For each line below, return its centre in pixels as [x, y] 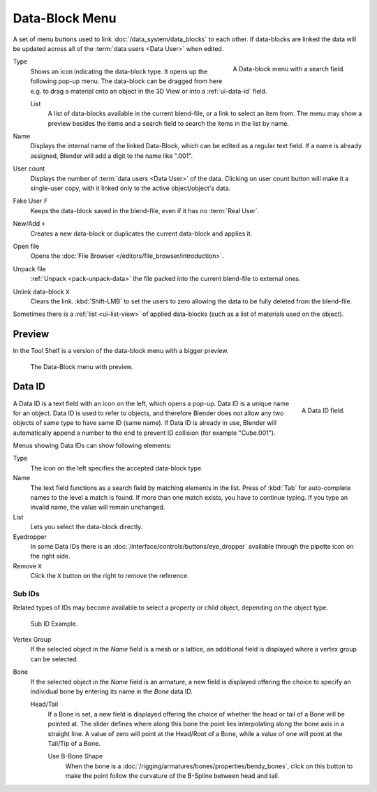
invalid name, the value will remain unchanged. [98, 507]
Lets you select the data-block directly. [87, 527]
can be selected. [54, 659]
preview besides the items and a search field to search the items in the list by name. [169, 123]
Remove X [27, 566]
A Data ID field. [323, 411]
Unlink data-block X [41, 291]
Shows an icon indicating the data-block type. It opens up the [119, 71]
